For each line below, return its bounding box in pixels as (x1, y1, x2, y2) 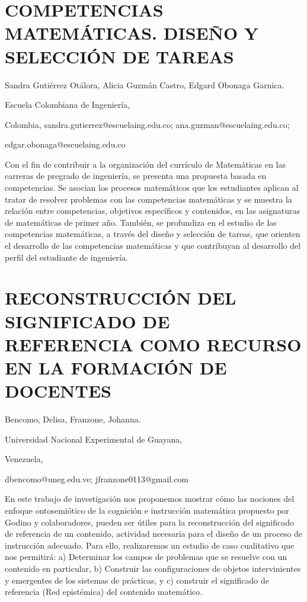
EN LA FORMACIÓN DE (5, 355, 227, 379)
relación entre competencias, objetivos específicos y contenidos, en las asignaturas (5, 204, 300, 217)
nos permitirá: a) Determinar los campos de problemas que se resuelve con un (5, 550, 287, 563)
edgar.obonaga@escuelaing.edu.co (5, 138, 126, 150)
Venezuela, (5, 453, 43, 465)
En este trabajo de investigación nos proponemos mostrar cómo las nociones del (5, 492, 295, 505)
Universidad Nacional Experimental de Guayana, (5, 433, 183, 445)
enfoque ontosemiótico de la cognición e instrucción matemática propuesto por (5, 504, 289, 517)
